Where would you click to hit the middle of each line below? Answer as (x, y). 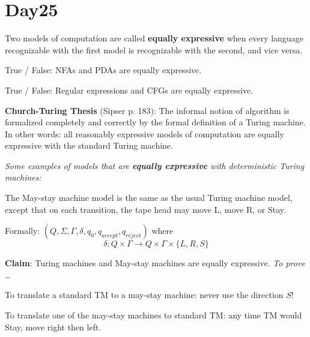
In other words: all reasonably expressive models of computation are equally (144, 133)
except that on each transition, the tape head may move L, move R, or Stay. (145, 209)
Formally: (23, 231)
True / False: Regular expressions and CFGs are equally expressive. (129, 90)
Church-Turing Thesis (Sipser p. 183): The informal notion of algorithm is (147, 110)
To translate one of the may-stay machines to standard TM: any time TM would (153, 315)
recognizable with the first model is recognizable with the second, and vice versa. (154, 49)
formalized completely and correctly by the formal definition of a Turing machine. (155, 122)
